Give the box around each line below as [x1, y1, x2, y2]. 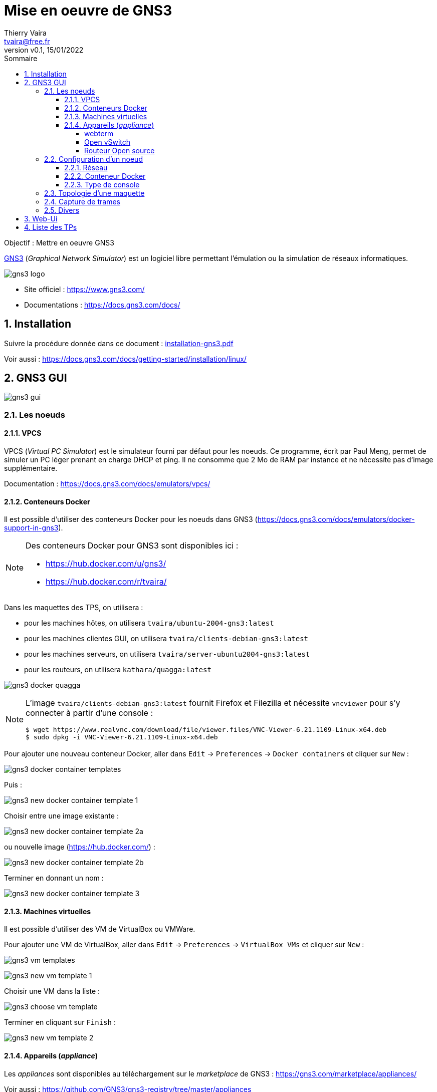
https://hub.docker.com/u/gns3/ [46, 559, 166, 569]
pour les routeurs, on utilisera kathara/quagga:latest [24, 665, 211, 674]
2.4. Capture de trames [44, 197, 120, 206]
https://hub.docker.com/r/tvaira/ [46, 577, 167, 587]
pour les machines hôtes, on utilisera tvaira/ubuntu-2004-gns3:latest [24, 619, 274, 628]
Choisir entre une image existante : [4, 811, 119, 821]
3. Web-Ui [24, 214, 58, 223]
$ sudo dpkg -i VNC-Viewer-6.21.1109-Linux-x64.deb [26, 733, 218, 741]
